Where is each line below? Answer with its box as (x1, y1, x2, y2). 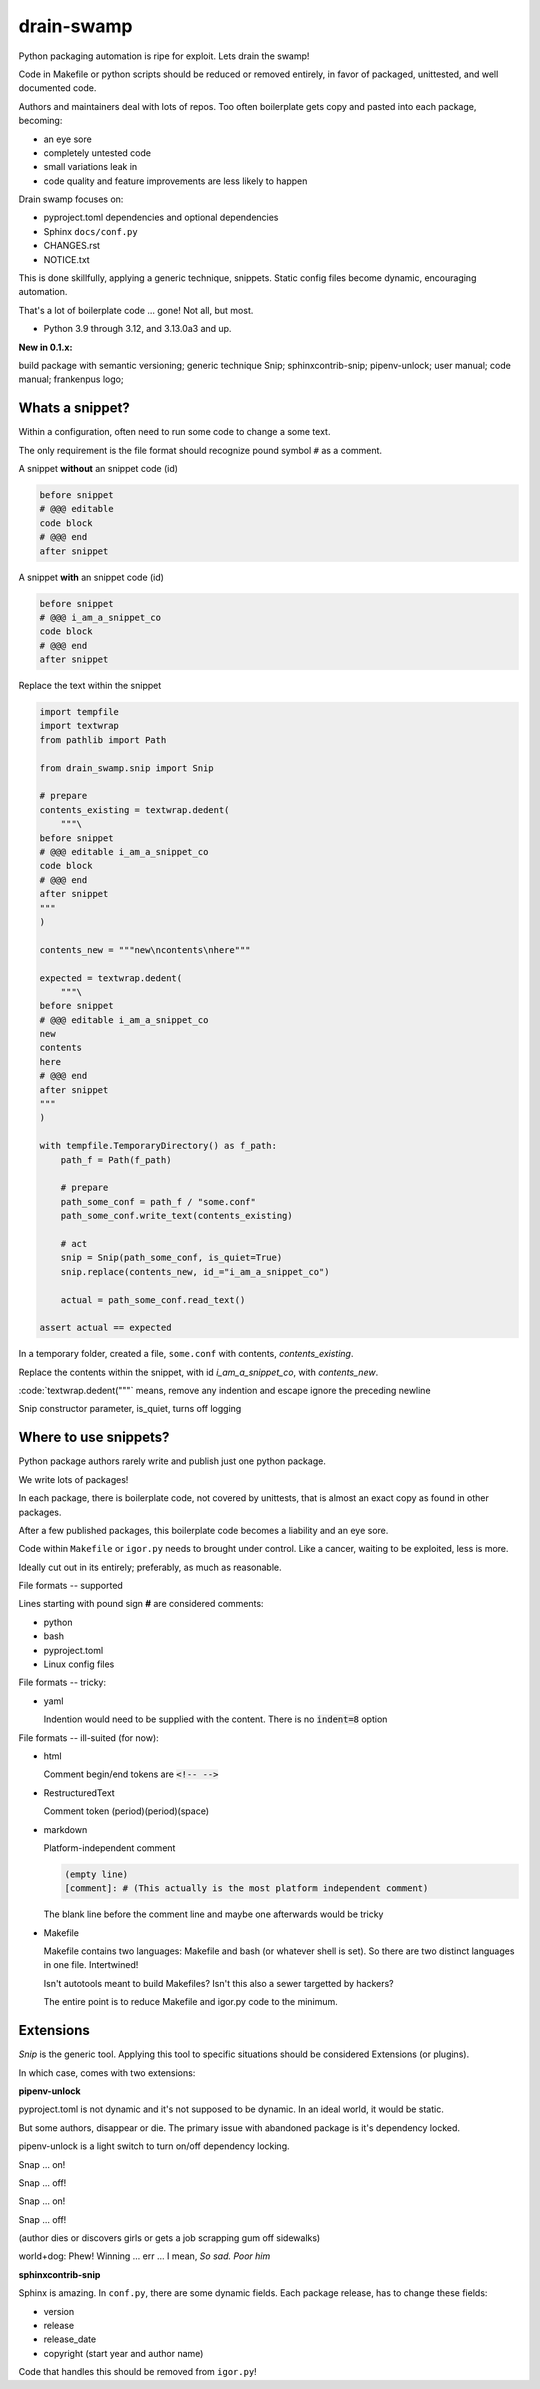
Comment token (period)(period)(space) (43, 1805, 210, 1817)
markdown (43, 1823, 88, 1835)
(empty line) (64, 1868, 129, 1880)
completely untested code (43, 146, 152, 159)
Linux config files (43, 1658, 115, 1670)
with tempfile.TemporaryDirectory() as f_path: (39, 1140, 277, 1152)
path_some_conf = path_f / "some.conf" (60, 1196, 257, 1207)
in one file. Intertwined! (43, 1959, 139, 1971)
